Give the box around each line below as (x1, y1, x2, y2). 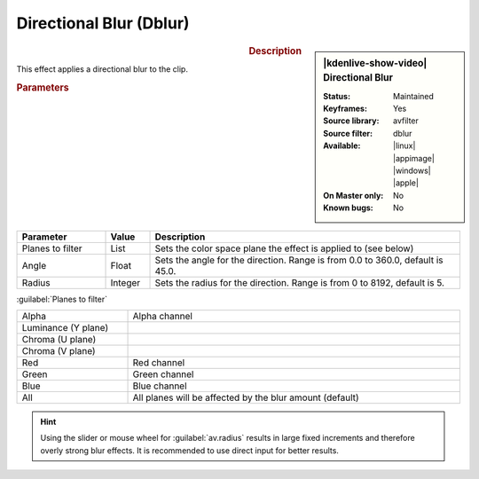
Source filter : (323, 128, 373, 138)
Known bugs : (323, 202, 374, 213)
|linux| (393, 140, 416, 151)
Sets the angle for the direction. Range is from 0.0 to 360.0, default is (154, 254, 444, 266)
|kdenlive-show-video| (323, 57, 428, 69)
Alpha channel (132, 310, 192, 322)
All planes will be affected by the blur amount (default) (132, 391, 359, 404)
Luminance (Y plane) (21, 321, 109, 334)
